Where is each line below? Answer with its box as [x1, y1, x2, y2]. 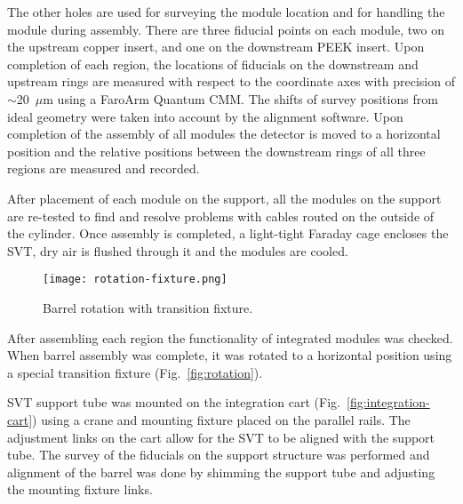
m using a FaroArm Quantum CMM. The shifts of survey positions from [43, 89, 438, 108]
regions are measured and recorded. [7, 159, 200, 178]
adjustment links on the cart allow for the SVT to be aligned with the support [7, 428, 435, 446]
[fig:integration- [347, 393, 430, 412]
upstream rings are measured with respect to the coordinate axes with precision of [7, 72, 455, 91]
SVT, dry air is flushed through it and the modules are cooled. [7, 241, 348, 260]
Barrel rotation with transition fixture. [43, 298, 253, 316]
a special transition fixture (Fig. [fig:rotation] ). [7, 363, 263, 381]
